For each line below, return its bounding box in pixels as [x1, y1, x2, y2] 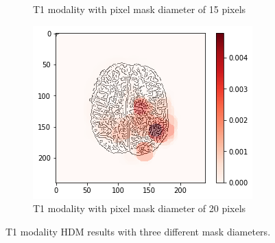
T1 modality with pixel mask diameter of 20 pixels [33, 201, 246, 216]
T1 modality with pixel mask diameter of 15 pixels [33, 2, 246, 16]
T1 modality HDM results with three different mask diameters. [5, 224, 271, 238]
